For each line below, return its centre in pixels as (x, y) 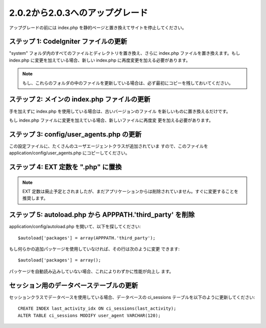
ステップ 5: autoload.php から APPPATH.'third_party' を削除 (102, 215)
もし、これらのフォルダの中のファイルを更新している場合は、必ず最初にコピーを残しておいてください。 (128, 83)
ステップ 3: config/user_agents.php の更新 (75, 134)
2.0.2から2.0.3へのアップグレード (79, 13)
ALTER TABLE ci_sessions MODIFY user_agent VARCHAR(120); (89, 315)
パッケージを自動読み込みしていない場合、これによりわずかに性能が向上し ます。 (91, 271)
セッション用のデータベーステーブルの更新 (73, 285)
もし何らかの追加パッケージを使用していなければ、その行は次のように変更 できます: (94, 249)
